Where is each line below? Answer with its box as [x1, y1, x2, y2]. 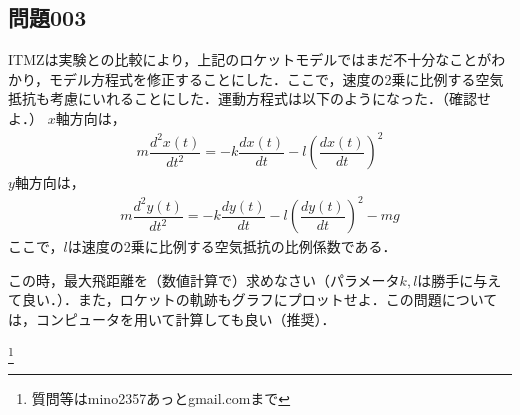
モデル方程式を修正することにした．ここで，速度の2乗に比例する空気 [49, 68, 504, 89]
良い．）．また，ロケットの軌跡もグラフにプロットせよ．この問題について [21, 289, 498, 310]
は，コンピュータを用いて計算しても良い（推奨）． [8, 309, 336, 330]
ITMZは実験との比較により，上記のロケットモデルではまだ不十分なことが [8, 49, 492, 70]
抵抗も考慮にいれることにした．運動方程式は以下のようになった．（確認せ [8, 88, 491, 109]
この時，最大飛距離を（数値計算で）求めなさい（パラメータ [8, 269, 400, 290]
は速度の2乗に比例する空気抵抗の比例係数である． [67, 236, 397, 257]
